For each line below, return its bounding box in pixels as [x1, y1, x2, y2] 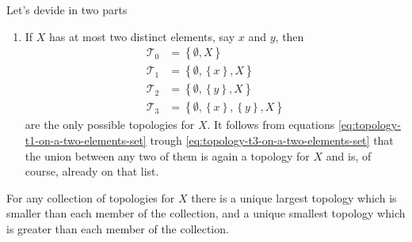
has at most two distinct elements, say [49, 28, 235, 44]
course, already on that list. [25, 163, 159, 180]
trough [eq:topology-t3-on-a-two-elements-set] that [150, 131, 394, 148]
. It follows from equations [207, 116, 335, 133]
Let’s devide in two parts [6, 2, 128, 17]
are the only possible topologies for [25, 116, 195, 133]
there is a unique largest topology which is [191, 189, 397, 206]
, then [275, 28, 304, 44]
